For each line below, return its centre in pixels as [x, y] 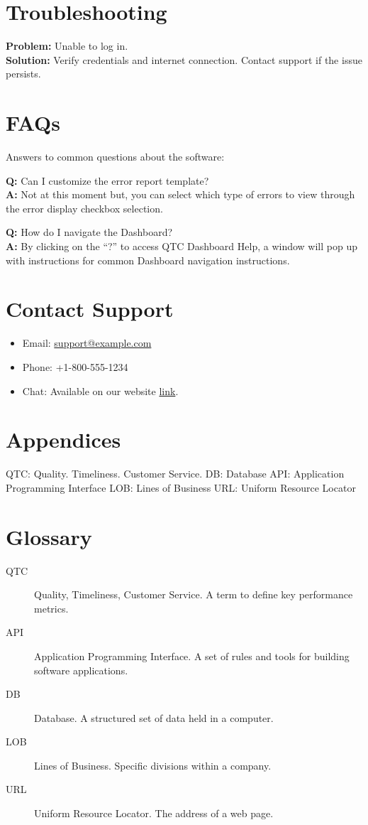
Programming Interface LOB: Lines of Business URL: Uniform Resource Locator [181, 487]
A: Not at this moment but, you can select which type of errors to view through [180, 194]
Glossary [49, 536]
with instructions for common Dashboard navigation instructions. [148, 260]
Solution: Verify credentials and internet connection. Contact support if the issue [184, 59]
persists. [23, 74]
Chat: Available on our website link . [100, 390]
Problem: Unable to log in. [67, 46]
